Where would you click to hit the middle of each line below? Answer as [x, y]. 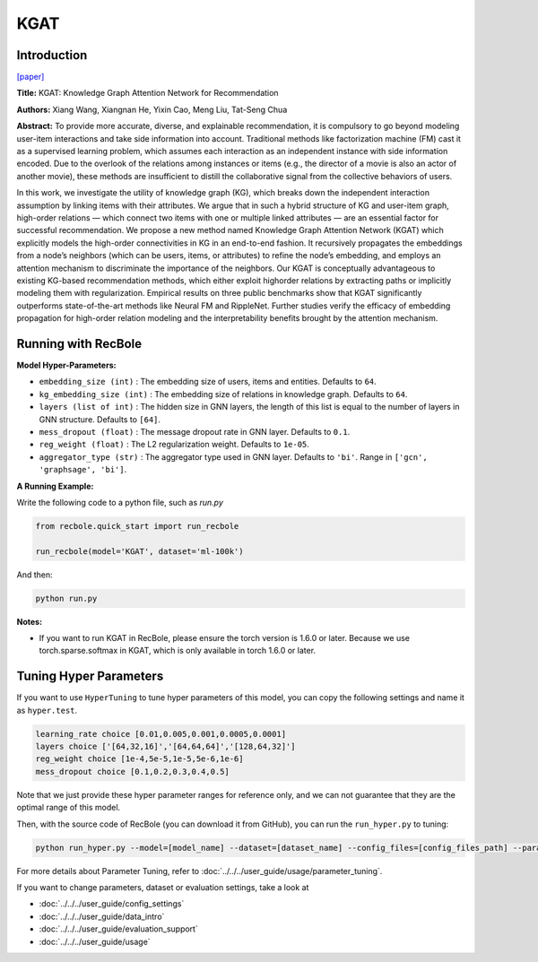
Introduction [52, 55]
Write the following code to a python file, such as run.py [120, 502]
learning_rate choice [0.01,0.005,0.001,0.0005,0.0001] [161, 734]
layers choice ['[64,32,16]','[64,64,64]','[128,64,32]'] [165, 747]
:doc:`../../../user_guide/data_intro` [102, 916]
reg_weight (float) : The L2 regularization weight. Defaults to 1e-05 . [174, 445]
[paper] [30, 77]
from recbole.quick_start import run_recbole [137, 526]
